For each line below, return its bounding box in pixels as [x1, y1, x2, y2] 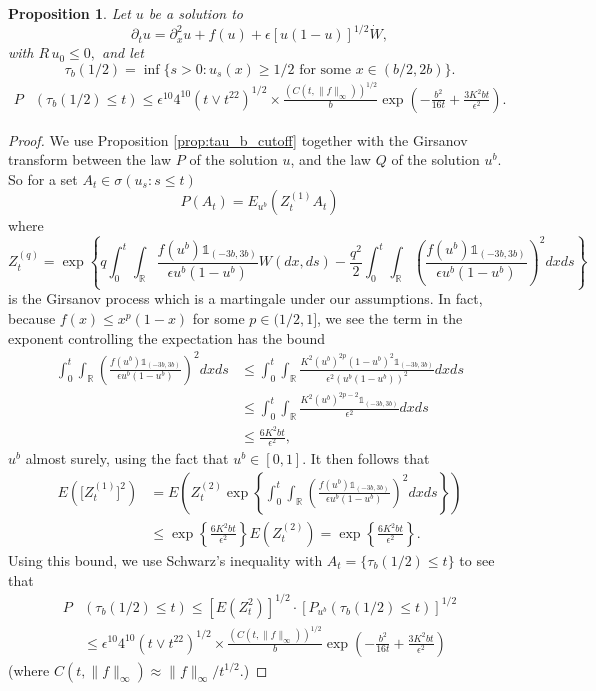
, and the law [290, 149, 371, 170]
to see [459, 549, 495, 570]
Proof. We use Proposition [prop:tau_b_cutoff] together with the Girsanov [8, 129, 468, 150]
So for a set [8, 168, 78, 189]
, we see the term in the [317, 308, 463, 328]
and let [101, 42, 144, 63]
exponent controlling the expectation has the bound [8, 327, 326, 348]
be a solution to [148, 3, 243, 23]
